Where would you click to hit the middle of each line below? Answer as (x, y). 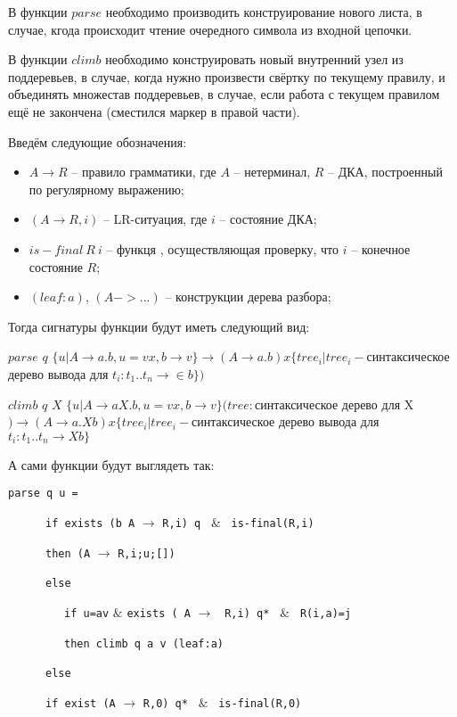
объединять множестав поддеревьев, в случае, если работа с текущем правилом (224, 94)
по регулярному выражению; (106, 189)
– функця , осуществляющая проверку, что (223, 248)
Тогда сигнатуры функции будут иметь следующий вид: (159, 326)
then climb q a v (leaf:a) (144, 643)
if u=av (87, 613)
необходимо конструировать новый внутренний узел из (254, 59)
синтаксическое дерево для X (334, 404)
